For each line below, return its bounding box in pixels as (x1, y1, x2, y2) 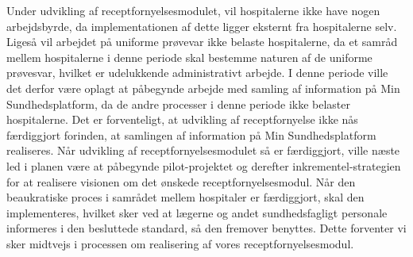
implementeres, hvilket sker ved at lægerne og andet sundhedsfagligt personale (6, 204, 388, 221)
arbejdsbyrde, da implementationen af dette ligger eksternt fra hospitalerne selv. (6, 17, 397, 34)
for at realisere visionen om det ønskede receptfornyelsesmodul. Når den (6, 173, 356, 190)
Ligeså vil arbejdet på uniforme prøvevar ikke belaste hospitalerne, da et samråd (6, 33, 398, 50)
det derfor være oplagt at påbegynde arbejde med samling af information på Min (6, 79, 400, 96)
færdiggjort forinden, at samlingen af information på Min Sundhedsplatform (6, 126, 376, 143)
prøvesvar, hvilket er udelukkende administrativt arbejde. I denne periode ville (6, 64, 388, 81)
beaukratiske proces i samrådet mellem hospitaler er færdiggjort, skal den (6, 189, 365, 205)
